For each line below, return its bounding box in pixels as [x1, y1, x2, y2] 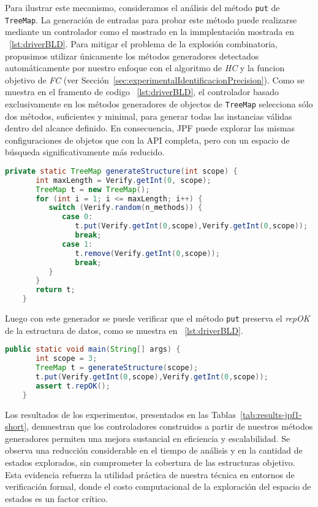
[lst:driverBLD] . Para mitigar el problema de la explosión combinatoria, [9, 37, 278, 50]
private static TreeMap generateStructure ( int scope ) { [5, 166, 238, 176]
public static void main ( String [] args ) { [5, 345, 181, 354]
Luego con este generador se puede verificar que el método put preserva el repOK [5, 312, 310, 325]
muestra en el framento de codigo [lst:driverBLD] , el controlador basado [5, 85, 279, 98]
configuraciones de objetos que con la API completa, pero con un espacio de [5, 133, 290, 146]
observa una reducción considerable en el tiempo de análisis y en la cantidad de [5, 444, 303, 457]
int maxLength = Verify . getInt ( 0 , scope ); [36, 176, 211, 185]
